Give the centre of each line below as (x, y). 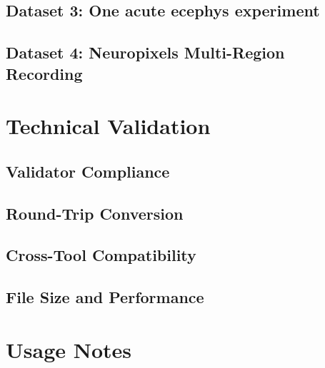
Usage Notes (69, 349)
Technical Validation (108, 126)
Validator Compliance (88, 171)
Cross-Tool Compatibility (101, 255)
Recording (44, 73)
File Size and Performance (105, 297)
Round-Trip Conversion (95, 213)
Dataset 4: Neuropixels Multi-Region (145, 52)
